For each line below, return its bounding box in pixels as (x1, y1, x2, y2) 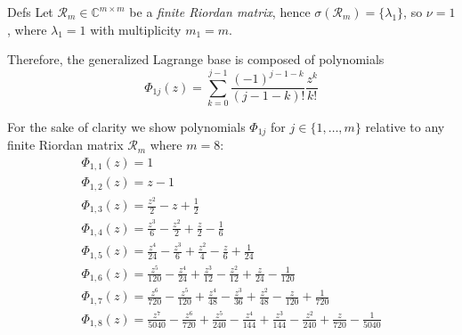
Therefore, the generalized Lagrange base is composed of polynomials (7, 50, 385, 69)
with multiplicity (90, 20, 182, 38)
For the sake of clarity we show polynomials (7, 117, 246, 135)
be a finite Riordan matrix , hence (129, 3, 311, 20)
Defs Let (7, 3, 53, 20)
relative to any (365, 117, 445, 135)
